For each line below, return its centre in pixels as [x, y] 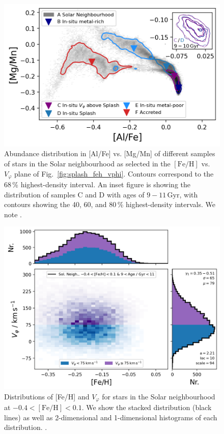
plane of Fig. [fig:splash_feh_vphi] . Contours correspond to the [114, 173]
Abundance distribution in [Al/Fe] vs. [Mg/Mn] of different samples [110, 153]
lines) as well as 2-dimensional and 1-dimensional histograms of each [111, 417]
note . [13, 214]
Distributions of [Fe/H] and [47, 396]
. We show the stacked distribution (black [147, 407]
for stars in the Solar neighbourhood [159, 396]
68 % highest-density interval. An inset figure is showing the [97, 184]
